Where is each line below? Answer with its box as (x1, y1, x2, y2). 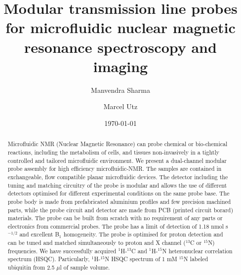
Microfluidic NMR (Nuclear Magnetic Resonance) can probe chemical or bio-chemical (7, 140, 228, 148)
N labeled (183, 255, 208, 263)
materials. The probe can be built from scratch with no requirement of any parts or (7, 214, 223, 222)
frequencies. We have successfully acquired (7, 246, 117, 255)
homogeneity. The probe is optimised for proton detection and (63, 230, 223, 238)
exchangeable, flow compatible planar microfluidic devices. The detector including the (7, 172, 228, 181)
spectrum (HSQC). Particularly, (7, 255, 90, 263)
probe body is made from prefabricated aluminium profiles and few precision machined (7, 197, 231, 205)
